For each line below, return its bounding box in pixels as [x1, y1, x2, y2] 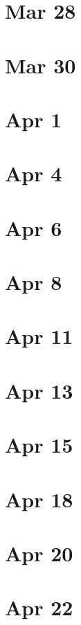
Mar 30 [5, 51, 76, 79]
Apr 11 [5, 322, 73, 350]
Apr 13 [5, 376, 73, 404]
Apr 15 [5, 431, 73, 459]
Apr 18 [5, 484, 73, 513]
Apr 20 [5, 538, 73, 567]
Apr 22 [5, 593, 73, 622]
